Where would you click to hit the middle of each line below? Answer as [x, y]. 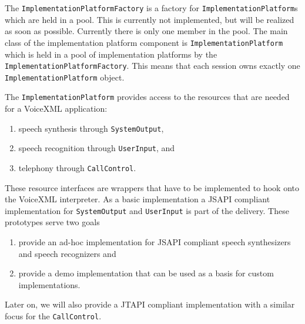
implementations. [49, 284]
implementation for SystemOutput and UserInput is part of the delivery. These [147, 210]
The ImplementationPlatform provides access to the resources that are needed [147, 97]
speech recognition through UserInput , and [97, 148]
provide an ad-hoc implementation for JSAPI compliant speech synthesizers [155, 242]
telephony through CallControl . [77, 167]
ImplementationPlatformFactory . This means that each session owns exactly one [152, 66]
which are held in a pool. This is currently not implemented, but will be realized [150, 19]
